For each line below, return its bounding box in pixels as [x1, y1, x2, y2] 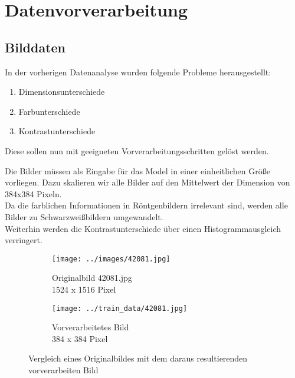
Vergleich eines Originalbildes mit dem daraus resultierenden [28, 352, 248, 364]
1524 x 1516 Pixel [52, 283, 116, 295]
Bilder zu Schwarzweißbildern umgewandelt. [5, 210, 163, 223]
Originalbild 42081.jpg [52, 271, 132, 284]
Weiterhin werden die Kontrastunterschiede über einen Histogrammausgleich [5, 222, 281, 234]
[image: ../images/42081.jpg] [52, 254, 171, 263]
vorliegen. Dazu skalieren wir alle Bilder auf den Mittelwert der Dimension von [5, 176, 290, 188]
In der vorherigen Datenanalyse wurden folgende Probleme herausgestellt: [5, 65, 271, 78]
